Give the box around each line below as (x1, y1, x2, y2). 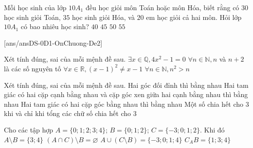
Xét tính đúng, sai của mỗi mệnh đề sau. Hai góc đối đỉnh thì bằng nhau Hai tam (4, 80, 249, 90)
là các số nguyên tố (4, 63, 61, 73)
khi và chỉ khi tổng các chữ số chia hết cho (4, 108, 131, 118)
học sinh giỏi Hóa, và (72, 12, 135, 22)
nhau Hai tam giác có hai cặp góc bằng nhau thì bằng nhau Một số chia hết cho (4, 99, 244, 109)
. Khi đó (200, 124, 225, 134)
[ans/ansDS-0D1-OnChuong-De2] (4, 37, 103, 48)
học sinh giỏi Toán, (4, 12, 61, 22)
